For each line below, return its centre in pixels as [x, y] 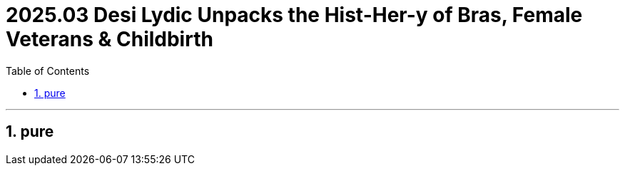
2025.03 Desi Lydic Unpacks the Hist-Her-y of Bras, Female [294, 15]
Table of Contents [48, 71]
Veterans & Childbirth [110, 39]
